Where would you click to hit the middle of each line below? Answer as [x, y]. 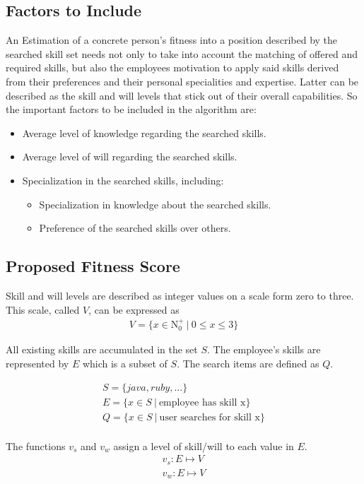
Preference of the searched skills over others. [135, 228]
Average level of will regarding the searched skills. [130, 157]
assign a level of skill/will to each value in [204, 445]
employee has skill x [202, 402]
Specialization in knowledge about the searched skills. [155, 204]
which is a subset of [125, 363]
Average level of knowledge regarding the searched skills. [144, 132]
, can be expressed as [134, 309]
